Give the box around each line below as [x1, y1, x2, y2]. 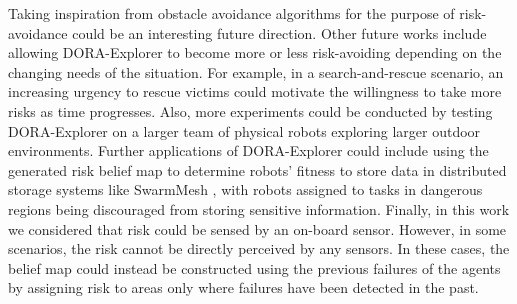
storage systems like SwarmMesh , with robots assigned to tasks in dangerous [8, 179, 483, 200]
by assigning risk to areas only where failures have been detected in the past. [8, 277, 479, 298]
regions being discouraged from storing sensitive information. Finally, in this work [8, 198, 510, 219]
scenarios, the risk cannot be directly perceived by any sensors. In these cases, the [8, 238, 510, 259]
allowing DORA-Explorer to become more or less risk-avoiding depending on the [8, 42, 502, 63]
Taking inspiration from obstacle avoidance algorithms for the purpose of [8, 3, 455, 23]
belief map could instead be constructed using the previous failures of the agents [8, 257, 501, 278]
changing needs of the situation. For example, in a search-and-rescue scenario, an [8, 61, 504, 82]
